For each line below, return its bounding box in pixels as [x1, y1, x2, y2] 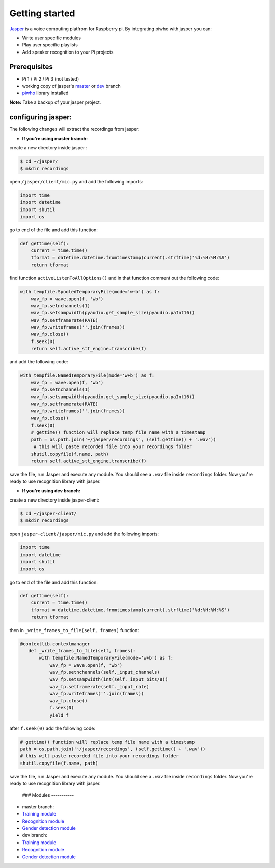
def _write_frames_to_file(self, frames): [28, 648, 136, 654]
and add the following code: [9, 359, 68, 365]
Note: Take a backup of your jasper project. [9, 99, 101, 106]
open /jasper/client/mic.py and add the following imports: [9, 178, 143, 185]
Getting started [9, 8, 75, 19]
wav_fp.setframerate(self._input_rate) [49, 683, 150, 690]
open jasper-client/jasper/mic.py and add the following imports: [9, 531, 159, 537]
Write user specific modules [22, 35, 81, 41]
